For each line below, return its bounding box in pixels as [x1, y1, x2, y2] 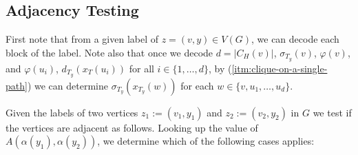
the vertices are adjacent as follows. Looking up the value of [6, 120, 258, 134]
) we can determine [27, 78, 108, 92]
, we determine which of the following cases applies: [97, 134, 315, 148]
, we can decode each [251, 32, 339, 46]
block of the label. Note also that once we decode [6, 45, 213, 59]
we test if [313, 105, 352, 119]
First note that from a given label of [6, 32, 159, 46]
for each [180, 78, 214, 92]
